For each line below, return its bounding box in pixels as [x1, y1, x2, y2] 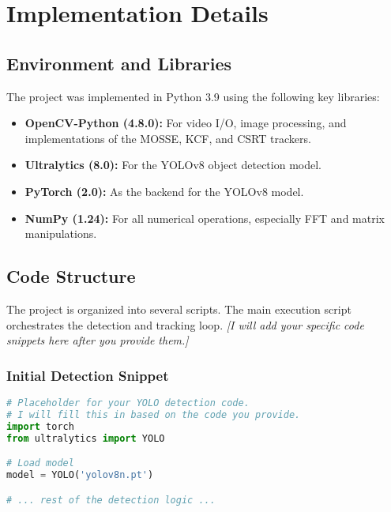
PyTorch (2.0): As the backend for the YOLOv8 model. [24, 183, 304, 199]
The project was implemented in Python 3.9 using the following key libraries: [6, 88, 380, 104]
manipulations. [24, 225, 97, 242]
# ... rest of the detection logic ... [6, 494, 216, 506]
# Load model [6, 457, 74, 469]
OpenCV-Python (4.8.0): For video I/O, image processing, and [24, 115, 347, 131]
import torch [6, 420, 74, 432]
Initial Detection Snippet [6, 365, 169, 385]
